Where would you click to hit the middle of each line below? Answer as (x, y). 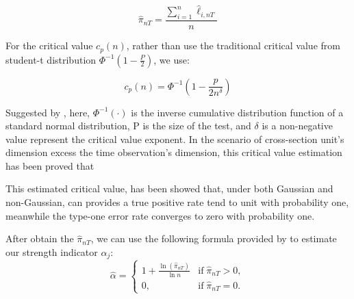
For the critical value (49, 45)
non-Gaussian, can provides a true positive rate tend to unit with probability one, (177, 202)
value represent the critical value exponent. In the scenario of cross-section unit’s (175, 139)
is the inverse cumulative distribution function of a (237, 112)
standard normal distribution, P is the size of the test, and (128, 126)
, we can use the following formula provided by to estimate (214, 238)
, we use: (172, 59)
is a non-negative (297, 126)
